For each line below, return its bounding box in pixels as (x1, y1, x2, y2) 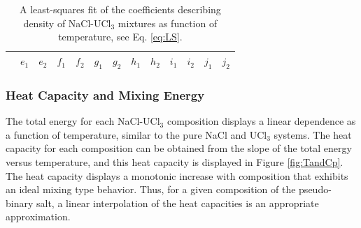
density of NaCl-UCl (23, 15, 111, 30)
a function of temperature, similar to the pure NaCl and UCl (6, 127, 267, 142)
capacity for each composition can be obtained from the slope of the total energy (6, 141, 352, 155)
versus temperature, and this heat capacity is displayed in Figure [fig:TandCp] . (6, 155, 344, 169)
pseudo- (299, 182, 332, 197)
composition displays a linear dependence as (167, 114, 356, 128)
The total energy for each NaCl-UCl (6, 114, 160, 128)
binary (6, 195, 34, 210)
